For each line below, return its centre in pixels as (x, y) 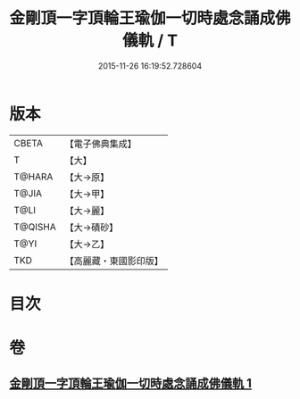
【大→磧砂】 (92, 227)
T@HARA (33, 177)
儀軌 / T (150, 41)
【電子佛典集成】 (100, 144)
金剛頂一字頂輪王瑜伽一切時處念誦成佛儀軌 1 (131, 383)
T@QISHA (35, 227)
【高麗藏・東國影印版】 (114, 261)
